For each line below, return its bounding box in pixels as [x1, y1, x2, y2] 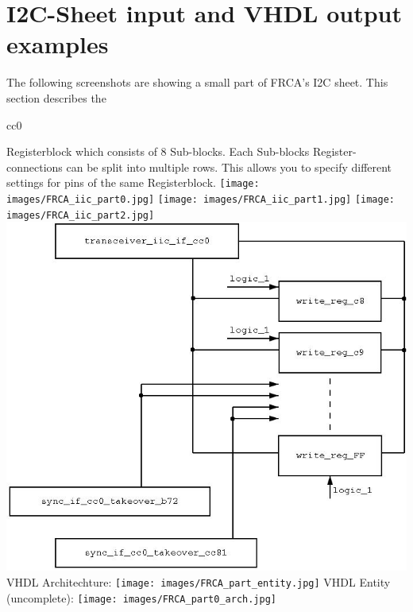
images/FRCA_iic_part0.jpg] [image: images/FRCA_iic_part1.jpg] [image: [6, 193, 396, 205]
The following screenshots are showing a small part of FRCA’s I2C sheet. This [6, 74, 388, 91]
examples [6, 28, 109, 60]
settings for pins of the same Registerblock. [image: [6, 174, 260, 191]
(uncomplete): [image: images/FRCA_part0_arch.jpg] [6, 589, 277, 606]
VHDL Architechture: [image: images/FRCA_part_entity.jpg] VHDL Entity [6, 574, 391, 591]
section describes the [6, 89, 106, 106]
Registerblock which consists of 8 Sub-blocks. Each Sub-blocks [6, 143, 310, 160]
